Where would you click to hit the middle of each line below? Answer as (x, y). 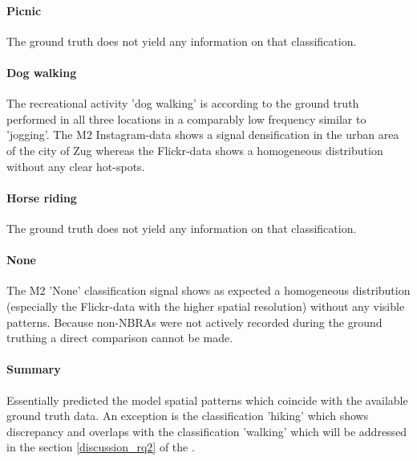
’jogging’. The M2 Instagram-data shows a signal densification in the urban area (203, 135)
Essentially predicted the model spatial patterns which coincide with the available (207, 400)
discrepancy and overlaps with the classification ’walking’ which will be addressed (207, 431)
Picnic (24, 10)
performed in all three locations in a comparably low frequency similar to (186, 118)
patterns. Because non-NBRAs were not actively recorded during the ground (194, 322)
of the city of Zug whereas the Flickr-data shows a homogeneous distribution (195, 150)
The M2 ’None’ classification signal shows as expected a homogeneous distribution (208, 290)
